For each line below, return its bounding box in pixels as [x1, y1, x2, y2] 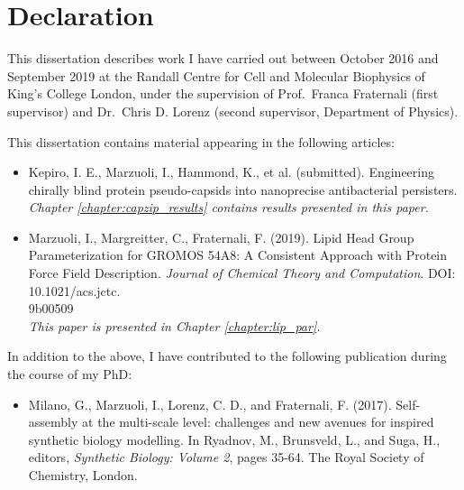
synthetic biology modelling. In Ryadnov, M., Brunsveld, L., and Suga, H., [28, 430, 441, 448]
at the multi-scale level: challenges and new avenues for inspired [82, 412, 434, 431]
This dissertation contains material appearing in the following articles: [7, 132, 395, 151]
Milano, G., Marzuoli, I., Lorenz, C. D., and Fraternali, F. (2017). [28, 394, 392, 413]
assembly [28, 412, 78, 431]
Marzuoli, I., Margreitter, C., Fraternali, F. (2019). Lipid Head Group [28, 227, 414, 246]
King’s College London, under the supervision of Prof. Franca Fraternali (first [7, 84, 439, 103]
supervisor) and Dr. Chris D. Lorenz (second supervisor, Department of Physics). [7, 101, 459, 120]
